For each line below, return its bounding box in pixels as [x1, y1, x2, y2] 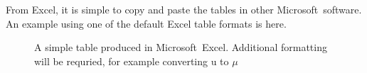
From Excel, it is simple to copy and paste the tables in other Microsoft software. [6, 2, 362, 16]
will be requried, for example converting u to [34, 53, 229, 68]
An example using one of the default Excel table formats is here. [6, 16, 287, 30]
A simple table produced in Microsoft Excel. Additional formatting [34, 40, 327, 55]
